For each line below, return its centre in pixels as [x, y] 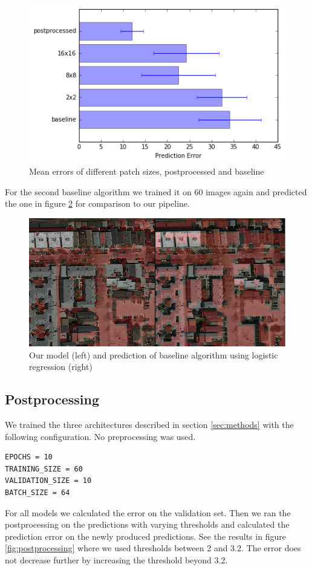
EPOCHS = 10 [29, 457]
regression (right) [61, 367]
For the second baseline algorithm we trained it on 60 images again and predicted [156, 191]
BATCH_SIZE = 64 [37, 493]
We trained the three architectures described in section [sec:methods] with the [149, 425]
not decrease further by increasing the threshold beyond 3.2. [116, 559]
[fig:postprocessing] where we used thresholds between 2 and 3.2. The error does [153, 548]
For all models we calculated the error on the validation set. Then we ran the [148, 512]
